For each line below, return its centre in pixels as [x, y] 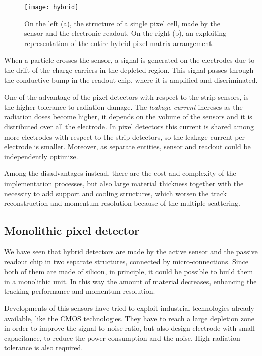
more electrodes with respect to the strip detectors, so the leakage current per [125, 136]
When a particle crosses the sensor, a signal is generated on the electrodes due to [129, 60]
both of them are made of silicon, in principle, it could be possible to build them [129, 271]
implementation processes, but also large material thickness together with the [124, 183]
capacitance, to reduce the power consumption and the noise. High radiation [122, 338]
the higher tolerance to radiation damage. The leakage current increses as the [123, 106]
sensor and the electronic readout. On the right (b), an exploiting [125, 33]
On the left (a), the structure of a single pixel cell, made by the [122, 23]
